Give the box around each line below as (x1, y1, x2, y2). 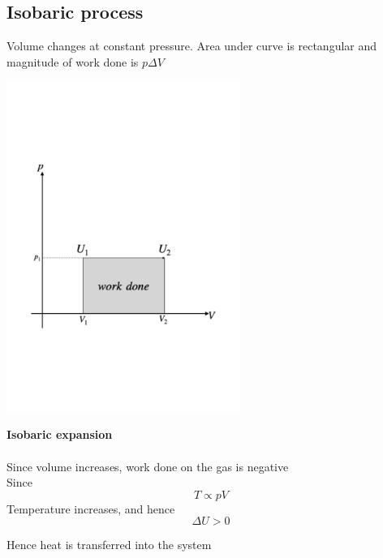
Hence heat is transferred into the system (6, 536, 212, 553)
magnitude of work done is (6, 53, 139, 70)
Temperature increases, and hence (6, 500, 175, 517)
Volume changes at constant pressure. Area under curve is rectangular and (6, 37, 377, 54)
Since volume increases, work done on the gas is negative (6, 457, 289, 474)
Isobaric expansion (6, 426, 113, 443)
